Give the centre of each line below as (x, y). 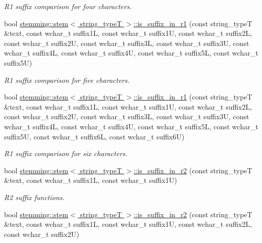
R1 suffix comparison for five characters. (67, 80)
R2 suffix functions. (34, 197)
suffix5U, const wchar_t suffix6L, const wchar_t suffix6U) (94, 136)
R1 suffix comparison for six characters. (66, 153)
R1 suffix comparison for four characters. (68, 6)
